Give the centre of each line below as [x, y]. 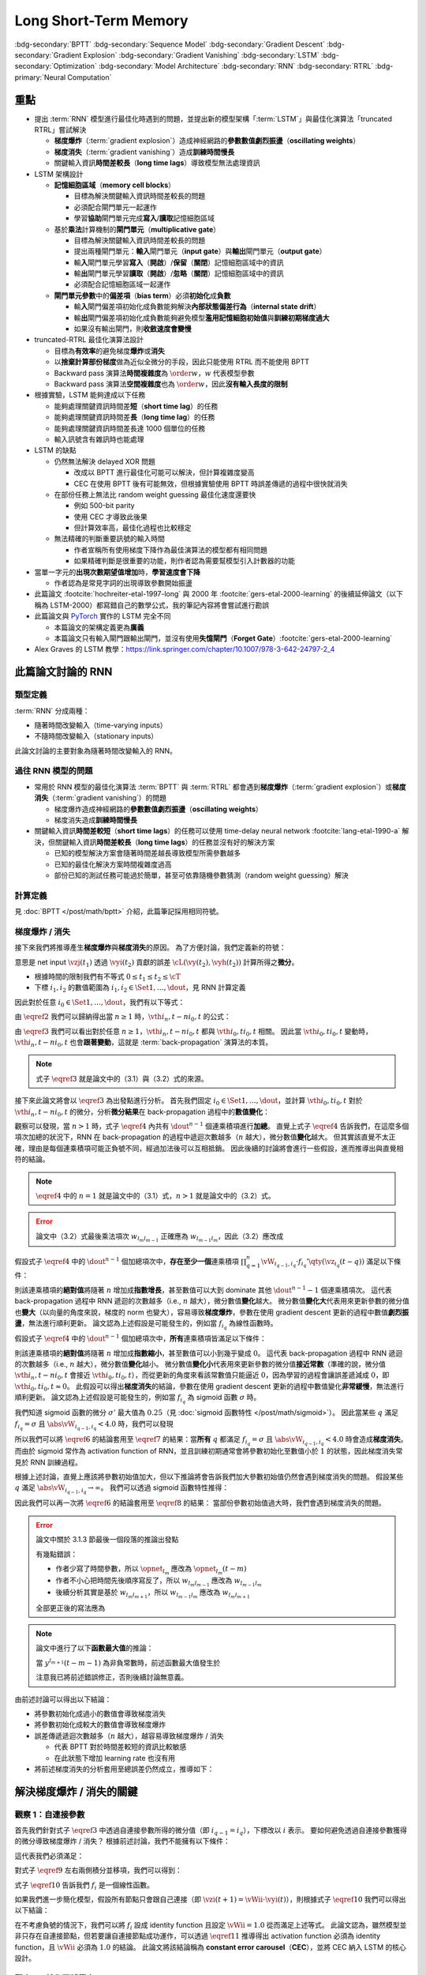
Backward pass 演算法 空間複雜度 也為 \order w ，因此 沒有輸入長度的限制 [171, 384]
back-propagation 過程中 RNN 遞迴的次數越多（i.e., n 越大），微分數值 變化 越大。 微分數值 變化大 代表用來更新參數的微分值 [212, 1301]
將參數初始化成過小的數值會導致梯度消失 [100, 1714]
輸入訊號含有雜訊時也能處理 [99, 439]
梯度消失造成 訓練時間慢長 [95, 820]
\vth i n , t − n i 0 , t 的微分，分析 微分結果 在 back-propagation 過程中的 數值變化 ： [142, 1112]
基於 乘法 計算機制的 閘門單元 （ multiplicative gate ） [137, 229]
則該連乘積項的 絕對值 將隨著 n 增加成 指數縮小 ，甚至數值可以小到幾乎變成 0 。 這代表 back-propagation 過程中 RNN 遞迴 [209, 1353]
